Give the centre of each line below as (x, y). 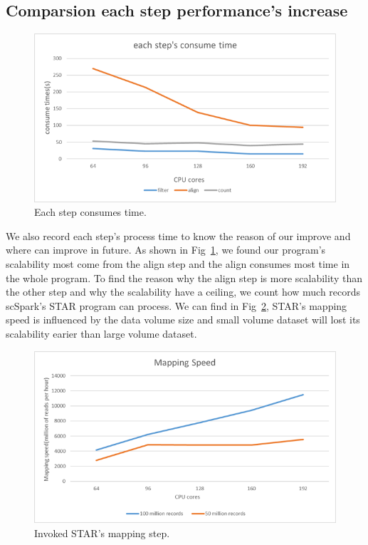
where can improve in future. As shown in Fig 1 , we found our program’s (166, 250)
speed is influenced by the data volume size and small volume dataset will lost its (183, 320)
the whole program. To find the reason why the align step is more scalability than (184, 277)
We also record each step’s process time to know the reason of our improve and (178, 235)
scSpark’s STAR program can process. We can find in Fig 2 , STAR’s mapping (177, 305)
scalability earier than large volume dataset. (101, 334)
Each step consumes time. (90, 212)
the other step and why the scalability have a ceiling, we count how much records (183, 292)
